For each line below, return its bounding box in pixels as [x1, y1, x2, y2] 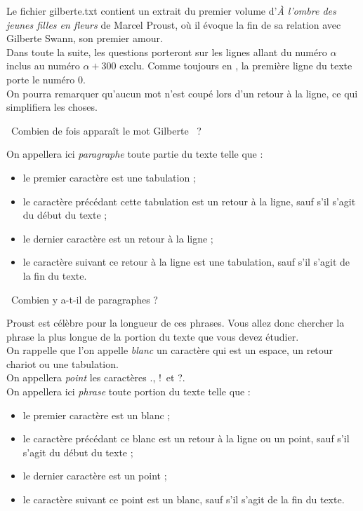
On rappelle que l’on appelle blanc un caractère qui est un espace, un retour [6, 343, 334, 357]
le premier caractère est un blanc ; [22, 407, 171, 422]
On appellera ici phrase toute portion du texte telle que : [6, 384, 251, 399]
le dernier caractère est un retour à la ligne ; [22, 231, 213, 245]
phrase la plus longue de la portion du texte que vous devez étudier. [6, 329, 299, 343]
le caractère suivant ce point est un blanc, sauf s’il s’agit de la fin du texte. [22, 492, 345, 507]
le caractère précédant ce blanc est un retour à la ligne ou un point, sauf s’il [22, 431, 350, 446]
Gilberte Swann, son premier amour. [6, 31, 163, 46]
